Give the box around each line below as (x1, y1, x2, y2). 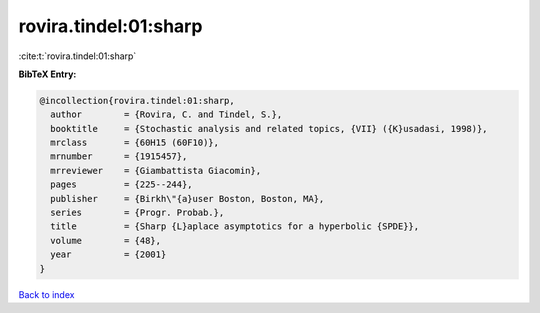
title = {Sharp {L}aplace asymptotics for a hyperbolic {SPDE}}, (50, 221, 420, 232)
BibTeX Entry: (18, 68, 77, 80)
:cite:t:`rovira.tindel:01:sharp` (18, 50, 137, 62)
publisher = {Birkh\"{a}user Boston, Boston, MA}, (50, 193, 325, 204)
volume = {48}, (50, 235, 162, 246)
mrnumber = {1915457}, (50, 151, 188, 162)
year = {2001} (50, 249, 167, 260)
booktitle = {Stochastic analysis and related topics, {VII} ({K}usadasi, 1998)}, (50, 123, 489, 134)
